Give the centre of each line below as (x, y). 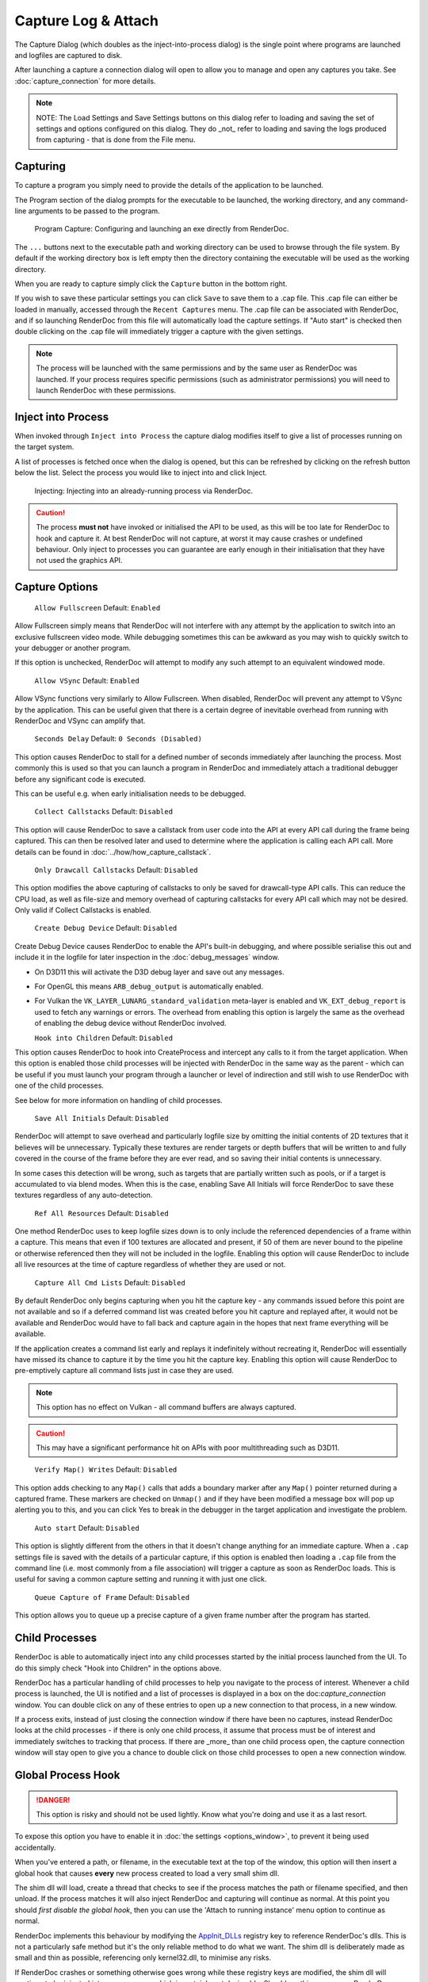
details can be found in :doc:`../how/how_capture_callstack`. (113, 851)
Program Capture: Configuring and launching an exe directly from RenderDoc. (162, 229)
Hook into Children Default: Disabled (104, 1038)
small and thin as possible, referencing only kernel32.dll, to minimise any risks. (143, 1957)
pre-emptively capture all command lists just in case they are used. (124, 1371)
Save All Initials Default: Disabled (102, 1118)
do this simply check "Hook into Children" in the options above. (118, 1668)
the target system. (44, 447)
